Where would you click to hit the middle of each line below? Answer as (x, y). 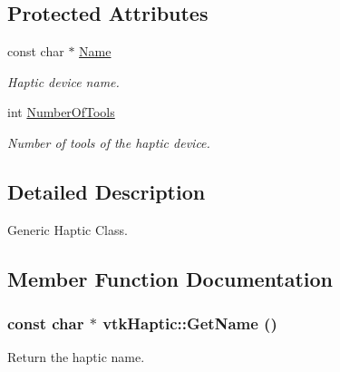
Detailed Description (107, 191)
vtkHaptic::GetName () (190, 323)
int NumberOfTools (61, 112)
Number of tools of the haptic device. (109, 142)
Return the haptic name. (76, 357)
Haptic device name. (63, 81)
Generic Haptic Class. (68, 229)
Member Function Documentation (170, 278)
